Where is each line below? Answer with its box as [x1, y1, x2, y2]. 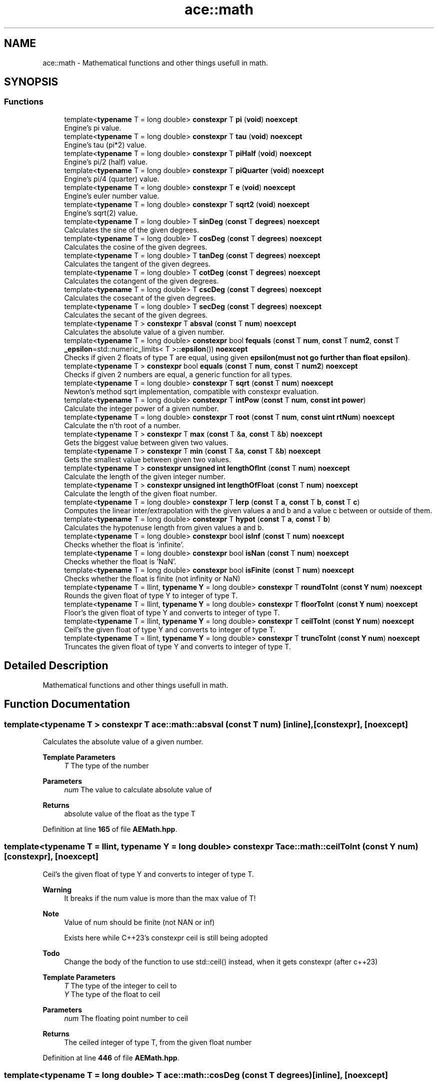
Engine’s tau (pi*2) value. [64, 140, 146, 149]
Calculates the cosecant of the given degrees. [64, 293, 216, 302]
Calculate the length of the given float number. [64, 489, 217, 498]
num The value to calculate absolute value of [64, 785, 212, 794]
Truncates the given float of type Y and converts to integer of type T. [64, 642, 291, 651]
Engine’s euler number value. [64, 191, 159, 200]
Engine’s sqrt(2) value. [64, 208, 138, 217]
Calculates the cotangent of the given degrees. [64, 276, 219, 285]
